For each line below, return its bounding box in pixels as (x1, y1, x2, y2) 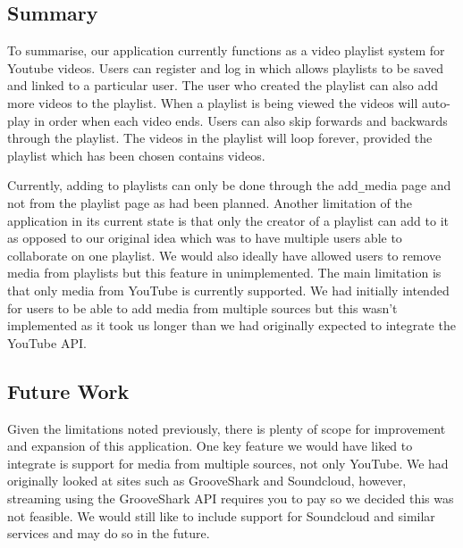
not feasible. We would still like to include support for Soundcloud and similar (7, 506, 435, 525)
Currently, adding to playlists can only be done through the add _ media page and (7, 176, 451, 195)
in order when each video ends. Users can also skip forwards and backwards (34, 111, 448, 129)
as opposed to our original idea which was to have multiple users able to (7, 228, 402, 247)
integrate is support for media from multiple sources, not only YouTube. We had (7, 453, 449, 472)
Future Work (7, 377, 130, 404)
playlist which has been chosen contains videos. (7, 145, 265, 164)
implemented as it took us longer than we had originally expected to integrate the (7, 316, 456, 335)
